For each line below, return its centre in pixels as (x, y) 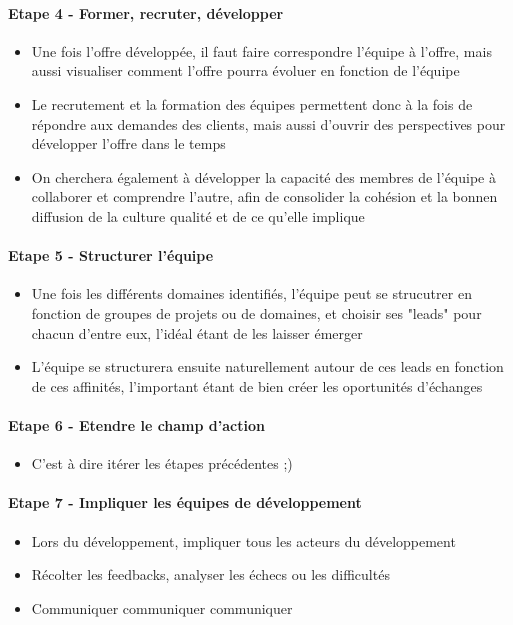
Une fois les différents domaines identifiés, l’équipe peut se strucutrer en (251, 293)
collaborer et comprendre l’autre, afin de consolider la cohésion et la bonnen (264, 196)
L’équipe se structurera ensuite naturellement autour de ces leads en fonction (267, 366)
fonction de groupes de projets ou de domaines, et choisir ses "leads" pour (256, 312)
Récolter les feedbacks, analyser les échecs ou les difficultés (210, 574)
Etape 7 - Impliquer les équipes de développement (185, 502)
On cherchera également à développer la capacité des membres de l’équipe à (263, 176)
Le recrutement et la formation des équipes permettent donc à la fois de (252, 103)
